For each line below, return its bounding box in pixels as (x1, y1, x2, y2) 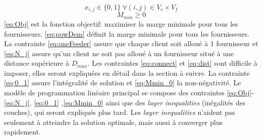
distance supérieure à (4, 58, 69, 68)
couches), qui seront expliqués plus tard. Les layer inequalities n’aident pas (4, 107, 235, 117)
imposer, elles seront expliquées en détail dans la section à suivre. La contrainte (4, 67, 250, 78)
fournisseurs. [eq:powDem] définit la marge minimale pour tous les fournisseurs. (4, 28, 250, 39)
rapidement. (4, 126, 41, 137)
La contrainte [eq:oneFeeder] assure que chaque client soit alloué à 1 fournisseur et (4, 38, 258, 49)
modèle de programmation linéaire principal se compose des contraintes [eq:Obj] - (4, 87, 254, 98)
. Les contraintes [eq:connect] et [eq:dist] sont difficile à (87, 58, 257, 68)
